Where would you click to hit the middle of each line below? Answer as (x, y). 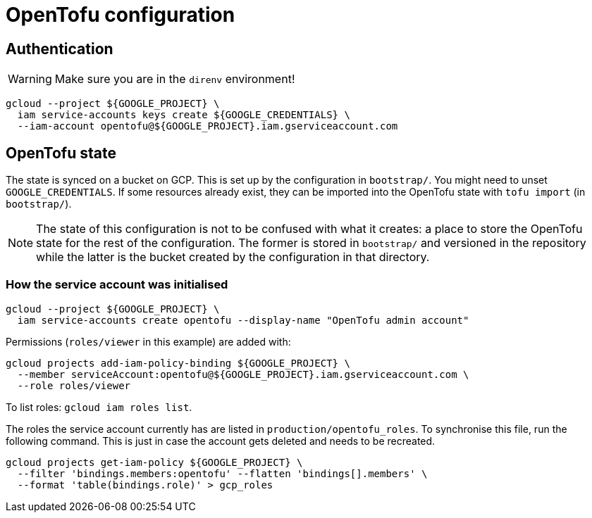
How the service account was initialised (117, 285)
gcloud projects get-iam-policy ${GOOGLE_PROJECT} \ (154, 462)
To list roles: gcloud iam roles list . (99, 407)
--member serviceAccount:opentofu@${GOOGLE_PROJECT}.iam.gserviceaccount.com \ (243, 374)
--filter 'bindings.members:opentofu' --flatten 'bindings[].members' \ (222, 473)
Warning (30, 79)
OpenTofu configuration (121, 15)
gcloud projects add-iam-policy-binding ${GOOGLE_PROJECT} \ (178, 363)
